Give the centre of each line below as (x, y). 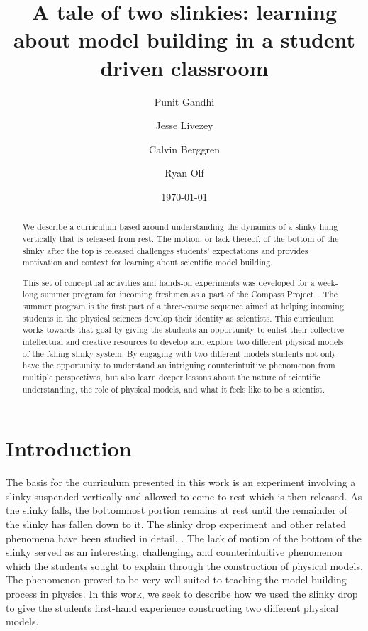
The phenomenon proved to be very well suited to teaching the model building (176, 580)
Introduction (69, 448)
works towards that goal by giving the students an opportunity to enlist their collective (183, 330)
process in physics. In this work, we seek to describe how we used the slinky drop (182, 594)
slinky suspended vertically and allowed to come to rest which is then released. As (184, 496)
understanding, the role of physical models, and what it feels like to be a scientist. (174, 389)
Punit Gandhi (184, 101)
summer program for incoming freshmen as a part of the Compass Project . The (189, 294)
